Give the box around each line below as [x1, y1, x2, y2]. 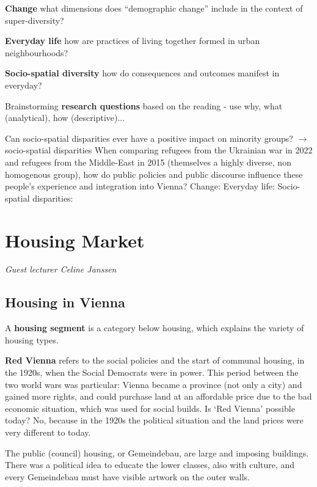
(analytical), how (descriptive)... [5, 111, 125, 124]
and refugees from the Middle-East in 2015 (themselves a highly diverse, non [5, 155, 291, 168]
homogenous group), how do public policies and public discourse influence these [5, 167, 303, 180]
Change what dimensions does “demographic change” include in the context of [5, 2, 303, 14]
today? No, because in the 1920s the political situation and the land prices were [5, 414, 304, 427]
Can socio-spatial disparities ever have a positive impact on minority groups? [5, 131, 293, 144]
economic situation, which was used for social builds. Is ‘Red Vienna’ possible [5, 401, 295, 414]
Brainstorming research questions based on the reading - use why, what [5, 99, 283, 112]
